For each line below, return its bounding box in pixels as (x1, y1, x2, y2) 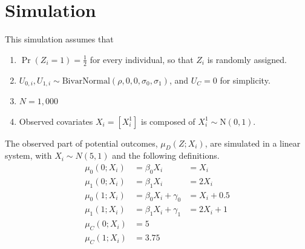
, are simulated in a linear (205, 136, 301, 149)
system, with (5, 149, 52, 162)
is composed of (141, 115, 195, 127)
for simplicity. (220, 73, 271, 86)
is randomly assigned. (207, 53, 287, 65)
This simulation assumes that (5, 33, 114, 45)
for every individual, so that (90, 53, 194, 65)
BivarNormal (62, 76, 110, 85)
